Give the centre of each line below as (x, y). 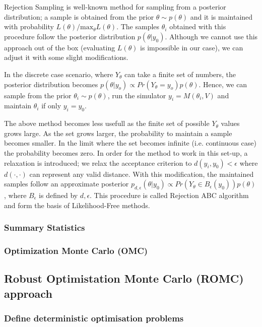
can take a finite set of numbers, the (180, 74)
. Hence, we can (223, 84)
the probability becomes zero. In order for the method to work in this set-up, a (126, 152)
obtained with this (198, 26)
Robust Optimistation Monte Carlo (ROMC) (124, 278)
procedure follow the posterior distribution (70, 36)
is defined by (58, 195)
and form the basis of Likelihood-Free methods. (77, 205)
